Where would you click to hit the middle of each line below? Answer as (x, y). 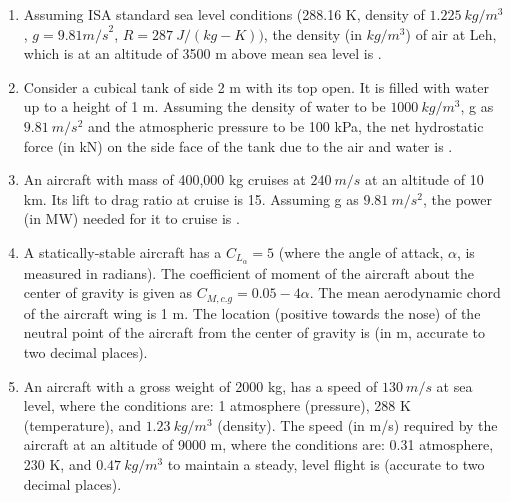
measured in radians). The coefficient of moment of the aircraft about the (249, 272)
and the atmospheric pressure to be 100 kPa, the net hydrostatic (286, 125)
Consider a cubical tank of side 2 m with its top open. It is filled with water (256, 86)
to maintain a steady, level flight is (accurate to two (326, 464)
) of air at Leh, (451, 33)
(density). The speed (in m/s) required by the (357, 424)
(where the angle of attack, (361, 251)
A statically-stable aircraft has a (122, 251)
